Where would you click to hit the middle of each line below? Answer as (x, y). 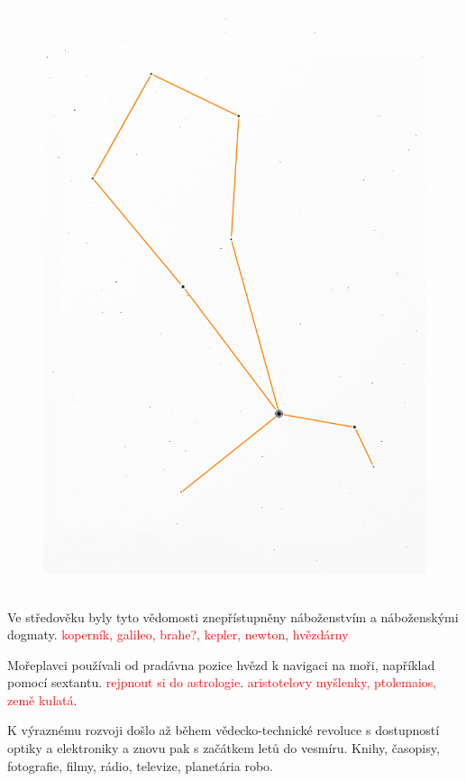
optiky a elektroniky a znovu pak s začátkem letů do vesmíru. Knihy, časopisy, (224, 748)
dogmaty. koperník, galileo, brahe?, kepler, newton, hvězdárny (178, 634)
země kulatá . (42, 699)
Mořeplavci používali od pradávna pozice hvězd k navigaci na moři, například (221, 664)
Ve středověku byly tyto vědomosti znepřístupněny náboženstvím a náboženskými (233, 616)
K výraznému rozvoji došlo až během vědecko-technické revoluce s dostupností (224, 730)
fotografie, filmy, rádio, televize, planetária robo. (140, 765)
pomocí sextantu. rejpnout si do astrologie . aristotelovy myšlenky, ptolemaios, (222, 682)
